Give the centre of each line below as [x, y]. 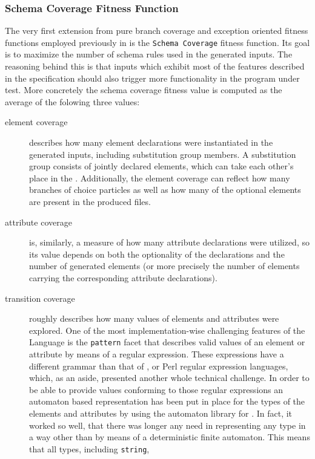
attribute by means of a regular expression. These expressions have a [157, 354]
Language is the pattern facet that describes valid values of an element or [167, 342]
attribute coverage [38, 222]
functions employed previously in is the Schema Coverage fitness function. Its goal [157, 42]
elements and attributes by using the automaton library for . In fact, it [161, 413]
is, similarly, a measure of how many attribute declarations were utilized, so [169, 242]
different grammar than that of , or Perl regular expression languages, [159, 366]
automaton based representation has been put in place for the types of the [167, 401]
